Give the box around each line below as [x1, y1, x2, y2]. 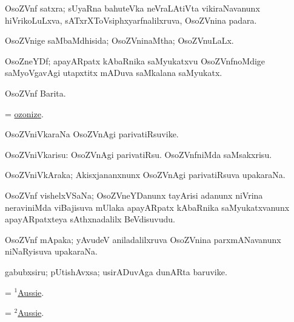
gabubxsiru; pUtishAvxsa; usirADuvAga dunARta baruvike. [5, 265, 227, 278]
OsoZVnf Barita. [5, 86, 66, 99]
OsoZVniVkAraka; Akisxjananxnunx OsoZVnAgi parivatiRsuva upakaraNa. [5, 168, 286, 181]
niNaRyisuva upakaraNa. [5, 245, 98, 258]
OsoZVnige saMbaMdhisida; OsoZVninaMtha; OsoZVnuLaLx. [5, 34, 234, 47]
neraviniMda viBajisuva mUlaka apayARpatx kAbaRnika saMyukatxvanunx [5, 200, 290, 213]
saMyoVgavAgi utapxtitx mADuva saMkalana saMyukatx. [5, 66, 222, 79]
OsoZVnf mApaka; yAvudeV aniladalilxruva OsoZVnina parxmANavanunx [5, 233, 281, 245]
